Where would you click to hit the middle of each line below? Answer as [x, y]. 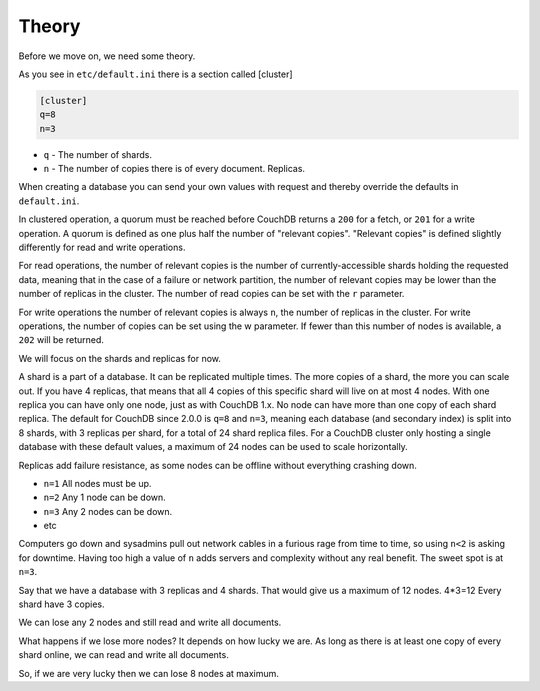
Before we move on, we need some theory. [107, 56]
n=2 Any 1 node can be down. [105, 497]
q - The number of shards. [97, 154]
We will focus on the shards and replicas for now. [120, 358]
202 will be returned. [61, 340]
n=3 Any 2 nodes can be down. [108, 511]
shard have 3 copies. [61, 604]
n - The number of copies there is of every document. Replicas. [174, 169]
